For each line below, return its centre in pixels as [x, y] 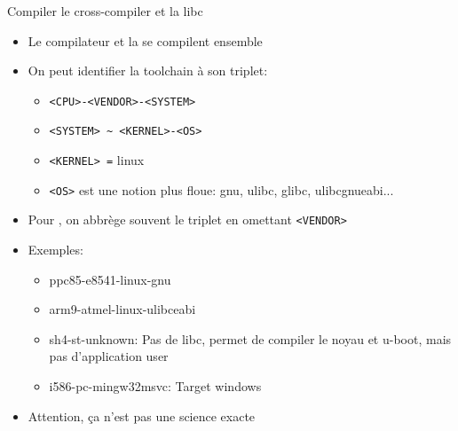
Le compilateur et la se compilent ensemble [145, 40]
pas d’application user [109, 356]
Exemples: [55, 250]
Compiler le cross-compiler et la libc [105, 11]
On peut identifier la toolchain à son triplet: [148, 71]
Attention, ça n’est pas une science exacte [142, 415]
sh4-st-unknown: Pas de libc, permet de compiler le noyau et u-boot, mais [250, 338]
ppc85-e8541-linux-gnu [110, 279]
